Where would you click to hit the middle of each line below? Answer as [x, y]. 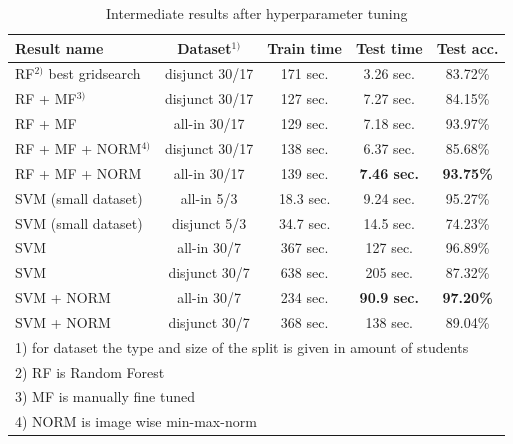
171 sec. [304, 73]
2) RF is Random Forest [90, 371]
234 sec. [304, 297]
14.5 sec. [389, 222]
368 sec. [304, 321]
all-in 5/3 [209, 197]
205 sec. [389, 272]
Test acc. [467, 47]
